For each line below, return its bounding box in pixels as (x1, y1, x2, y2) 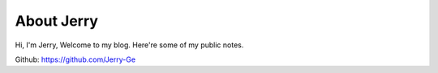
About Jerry (15, 12, 99, 30)
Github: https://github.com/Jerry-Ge (15, 55, 136, 64)
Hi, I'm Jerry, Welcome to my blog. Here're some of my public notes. (15, 40, 244, 50)
